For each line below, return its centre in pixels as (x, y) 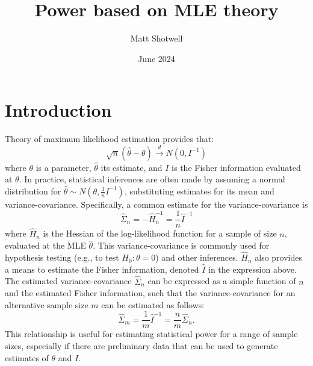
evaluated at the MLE (45, 245)
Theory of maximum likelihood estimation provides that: (110, 139)
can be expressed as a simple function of (222, 281)
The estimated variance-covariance (68, 281)
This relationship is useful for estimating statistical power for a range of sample (151, 334)
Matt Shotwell (156, 38)
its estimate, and (132, 167)
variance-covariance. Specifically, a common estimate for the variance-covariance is (156, 204)
